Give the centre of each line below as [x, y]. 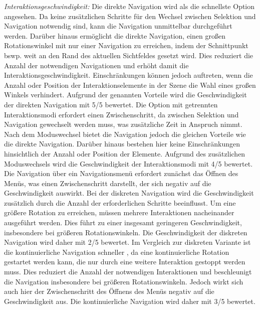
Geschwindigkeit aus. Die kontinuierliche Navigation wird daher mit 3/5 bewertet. [130, 301]
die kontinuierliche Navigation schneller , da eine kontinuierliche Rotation [117, 252]
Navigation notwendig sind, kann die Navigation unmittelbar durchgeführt [118, 26]
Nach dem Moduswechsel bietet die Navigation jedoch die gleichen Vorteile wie [125, 134]
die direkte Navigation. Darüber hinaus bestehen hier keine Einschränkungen [122, 144]
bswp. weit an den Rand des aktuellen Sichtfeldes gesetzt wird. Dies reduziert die [129, 55]
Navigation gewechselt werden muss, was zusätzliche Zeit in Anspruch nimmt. [123, 124]
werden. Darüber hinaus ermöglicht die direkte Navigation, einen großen [115, 35]
